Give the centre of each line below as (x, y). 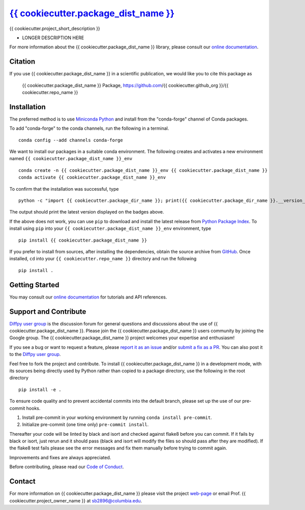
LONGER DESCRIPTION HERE (53, 38)
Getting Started (34, 285)
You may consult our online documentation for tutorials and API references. (88, 297)
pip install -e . (40, 389)
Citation (22, 62)
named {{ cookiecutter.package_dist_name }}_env (71, 159)
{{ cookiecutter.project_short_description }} (55, 28)
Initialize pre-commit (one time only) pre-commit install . (85, 425)
